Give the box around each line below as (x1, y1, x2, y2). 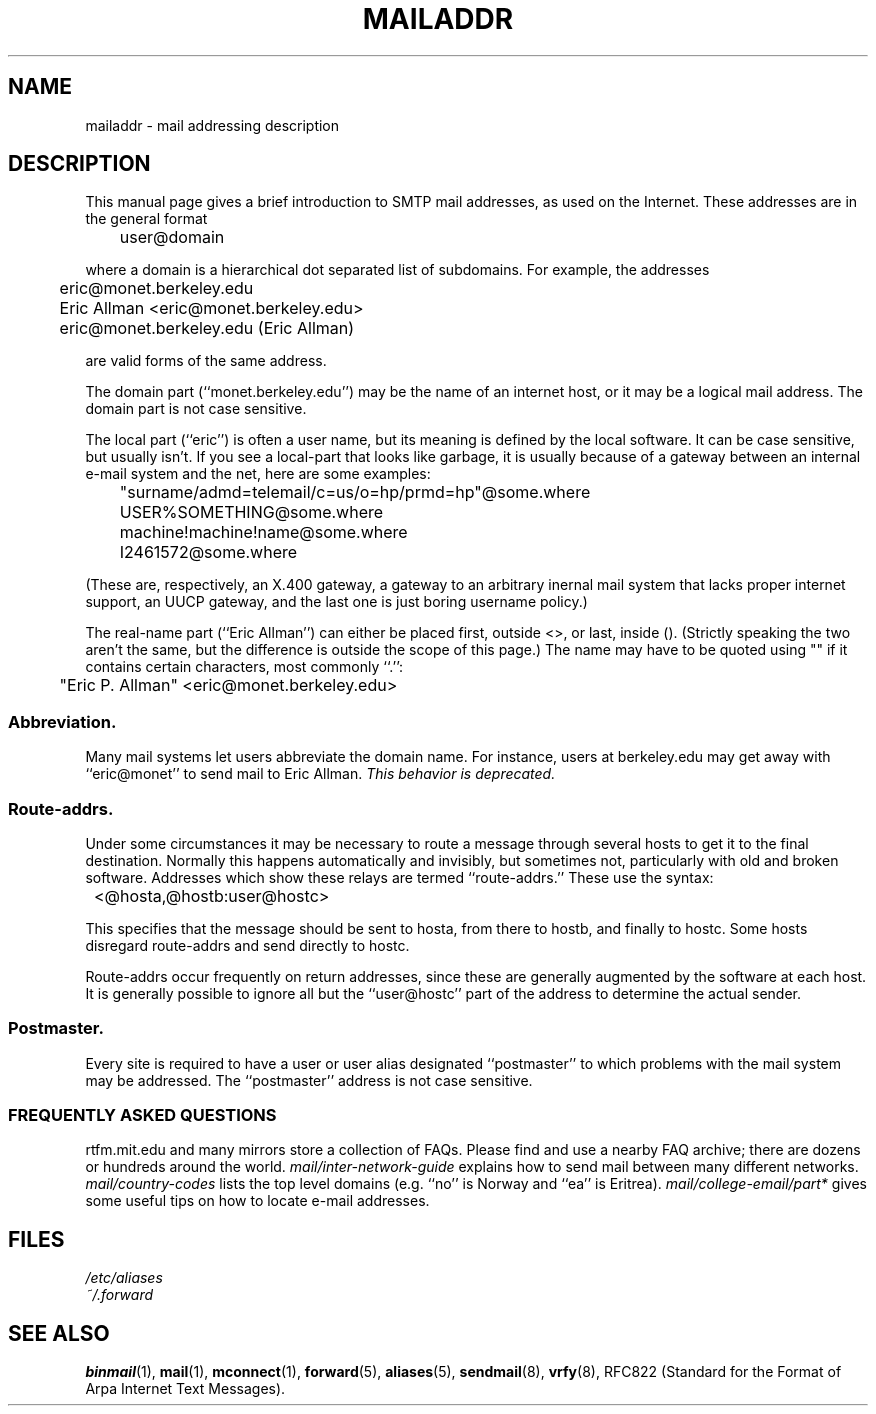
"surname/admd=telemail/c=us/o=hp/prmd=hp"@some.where (119, 482, 591, 503)
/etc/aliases (85, 1269, 163, 1287)
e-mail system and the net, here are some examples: (85, 465, 431, 483)
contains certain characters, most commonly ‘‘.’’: (85, 658, 404, 676)
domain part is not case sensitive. (85, 400, 307, 418)
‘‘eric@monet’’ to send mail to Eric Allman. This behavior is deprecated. (85, 765, 556, 783)
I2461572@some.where (119, 542, 298, 563)
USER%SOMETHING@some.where (119, 502, 384, 523)
